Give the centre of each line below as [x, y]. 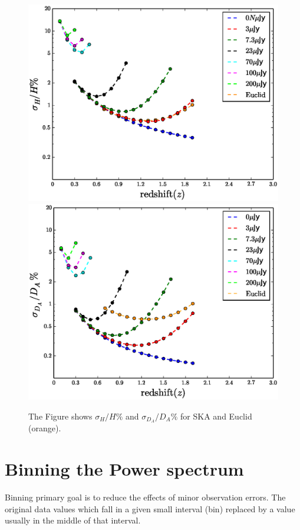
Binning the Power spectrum [124, 469]
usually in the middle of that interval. [73, 520]
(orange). [45, 428]
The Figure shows [60, 416]
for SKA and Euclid [216, 416]
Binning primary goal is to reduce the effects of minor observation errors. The [145, 497]
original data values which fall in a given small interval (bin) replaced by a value [150, 508]
